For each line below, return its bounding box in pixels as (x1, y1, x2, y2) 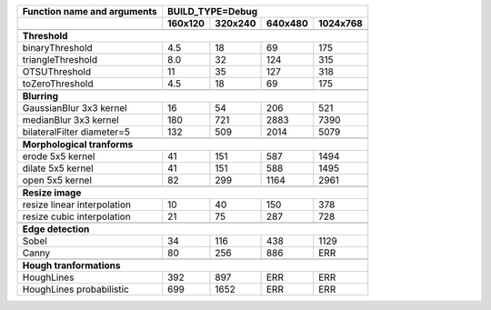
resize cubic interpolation (22, 210, 131, 223)
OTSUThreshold (22, 65, 92, 77)
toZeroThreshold (22, 77, 94, 90)
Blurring (22, 90, 59, 102)
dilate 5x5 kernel (22, 162, 95, 175)
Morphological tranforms (22, 138, 134, 150)
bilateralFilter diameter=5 (22, 125, 131, 138)
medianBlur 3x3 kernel (22, 114, 120, 126)
